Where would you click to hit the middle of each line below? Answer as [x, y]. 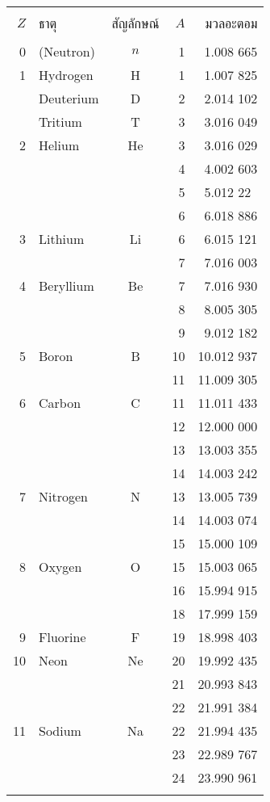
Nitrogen [63, 496]
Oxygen [60, 567]
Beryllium [66, 286]
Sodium [60, 731]
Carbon [60, 403]
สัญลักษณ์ [135, 23]
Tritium [60, 122]
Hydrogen [66, 75]
